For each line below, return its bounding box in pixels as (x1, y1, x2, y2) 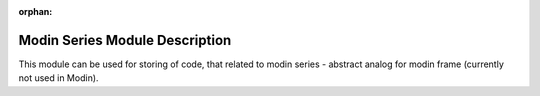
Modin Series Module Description (18, 31, 232, 49)
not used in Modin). (18, 72, 99, 84)
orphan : (18, 6, 53, 17)
